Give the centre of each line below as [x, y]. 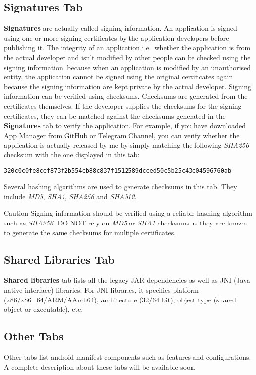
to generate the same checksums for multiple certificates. [90, 232]
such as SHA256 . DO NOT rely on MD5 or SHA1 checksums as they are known [126, 222]
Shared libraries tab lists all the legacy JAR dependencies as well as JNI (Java [127, 280]
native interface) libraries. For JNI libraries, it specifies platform [101, 289]
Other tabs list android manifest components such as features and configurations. [128, 356]
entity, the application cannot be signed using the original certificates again [119, 77]
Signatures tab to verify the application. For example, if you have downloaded [125, 125]
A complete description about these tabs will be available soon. [100, 366]
